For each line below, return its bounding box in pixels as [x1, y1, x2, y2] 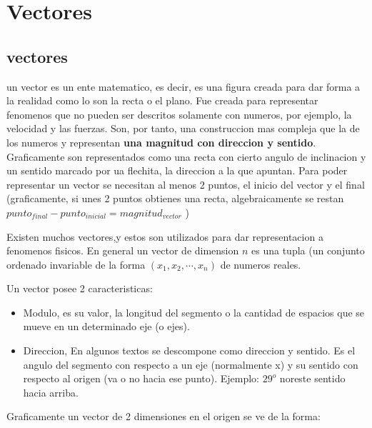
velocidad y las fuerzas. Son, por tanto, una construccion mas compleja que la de [6, 121, 360, 136]
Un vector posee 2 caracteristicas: [6, 281, 153, 296]
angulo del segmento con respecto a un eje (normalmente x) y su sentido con [23, 357, 358, 372]
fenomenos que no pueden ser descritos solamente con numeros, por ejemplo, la [6, 106, 352, 121]
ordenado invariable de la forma [6, 257, 146, 272]
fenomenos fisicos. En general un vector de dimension [6, 243, 239, 258]
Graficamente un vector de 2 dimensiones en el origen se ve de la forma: [6, 409, 321, 424]
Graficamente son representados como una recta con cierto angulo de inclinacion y [6, 149, 366, 164]
